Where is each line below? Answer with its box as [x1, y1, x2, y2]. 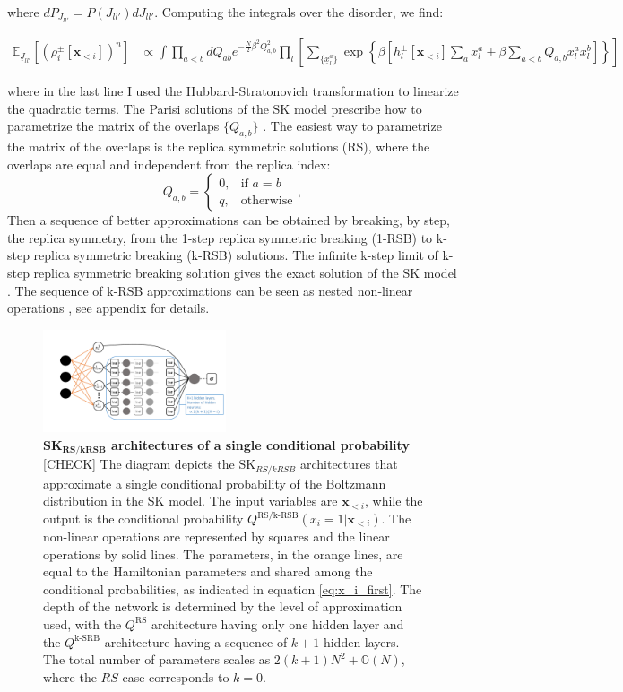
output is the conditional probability [43, 509, 244, 528]
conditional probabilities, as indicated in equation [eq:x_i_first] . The [43, 579, 422, 598]
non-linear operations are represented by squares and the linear [43, 527, 390, 546]
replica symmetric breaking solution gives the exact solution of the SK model [33, 264, 457, 282]
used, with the [43, 614, 122, 633]
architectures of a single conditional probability [111, 435, 410, 454]
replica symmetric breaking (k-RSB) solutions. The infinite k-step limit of [33, 246, 438, 264]
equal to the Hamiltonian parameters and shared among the [43, 562, 373, 581]
